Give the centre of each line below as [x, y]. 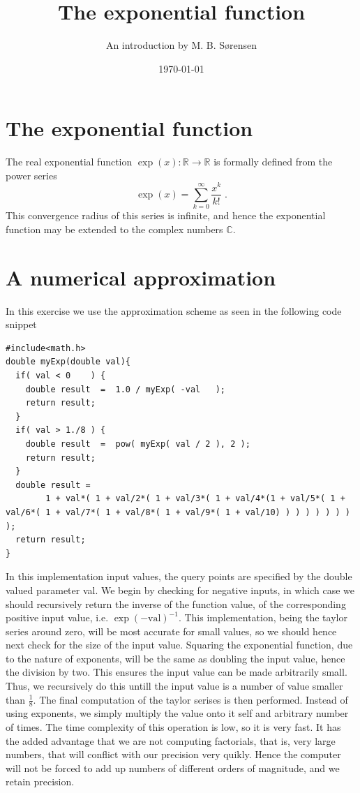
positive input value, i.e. [57, 617]
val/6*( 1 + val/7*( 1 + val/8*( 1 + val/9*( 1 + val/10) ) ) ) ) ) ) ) [178, 512]
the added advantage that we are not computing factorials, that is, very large [171, 740]
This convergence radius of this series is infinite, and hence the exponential [166, 215]
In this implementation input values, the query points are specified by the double [179, 576]
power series [31, 175]
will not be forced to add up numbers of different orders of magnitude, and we [173, 768]
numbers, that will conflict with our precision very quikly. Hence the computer [173, 754]
